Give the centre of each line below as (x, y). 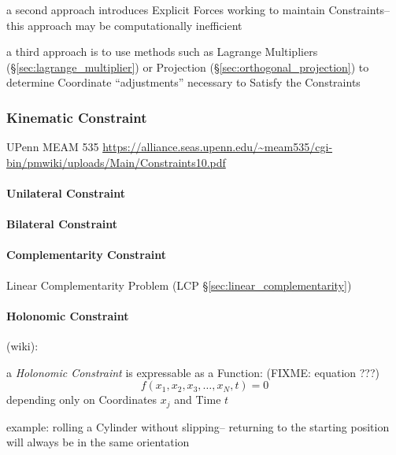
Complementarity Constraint (86, 255)
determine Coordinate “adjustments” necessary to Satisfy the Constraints (183, 82)
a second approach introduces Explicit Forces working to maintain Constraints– (198, 9)
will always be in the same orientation (98, 442)
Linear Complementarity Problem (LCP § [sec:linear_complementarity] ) (179, 285)
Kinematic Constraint (77, 117)
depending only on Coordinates (82, 400)
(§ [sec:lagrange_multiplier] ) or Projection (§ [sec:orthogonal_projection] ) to (188, 67)
